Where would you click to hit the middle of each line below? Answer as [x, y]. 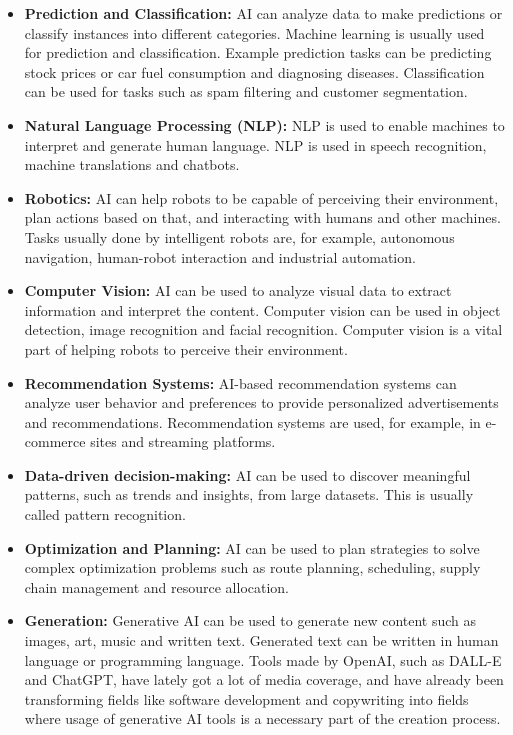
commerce [55, 441]
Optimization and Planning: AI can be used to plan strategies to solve [252, 547]
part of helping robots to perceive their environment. [186, 348]
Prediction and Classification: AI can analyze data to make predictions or [263, 13]
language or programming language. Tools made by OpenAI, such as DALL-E [263, 659]
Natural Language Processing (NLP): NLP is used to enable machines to [264, 124]
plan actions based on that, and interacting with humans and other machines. [262, 217]
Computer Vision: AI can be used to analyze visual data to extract [238, 290]
